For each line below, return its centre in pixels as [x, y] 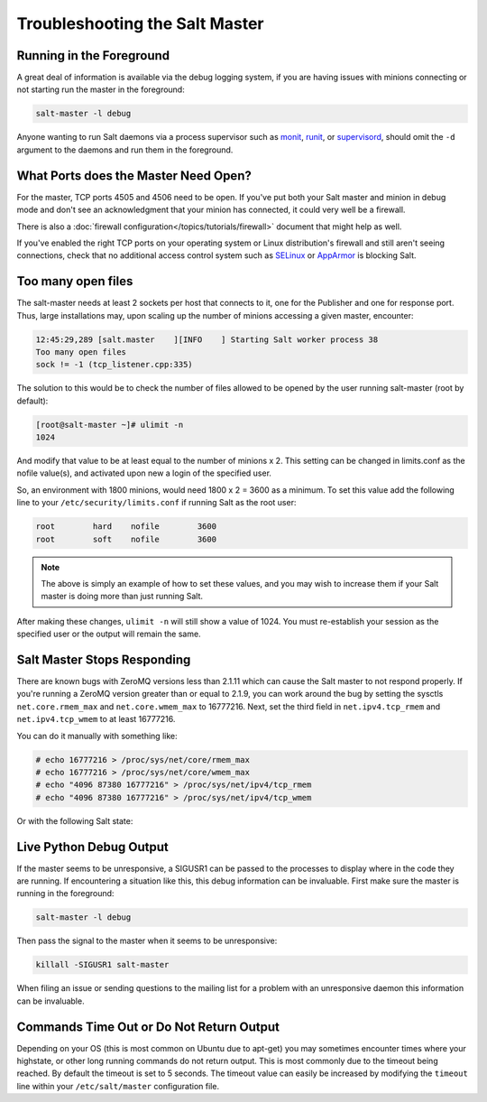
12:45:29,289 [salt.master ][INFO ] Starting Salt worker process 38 [207, 339]
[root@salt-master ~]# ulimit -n [110, 425]
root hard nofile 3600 [126, 527]
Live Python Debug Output [92, 847]
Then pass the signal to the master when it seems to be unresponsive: [147, 941]
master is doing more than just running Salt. [122, 597]
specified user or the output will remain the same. [109, 634]
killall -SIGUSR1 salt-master [102, 965]
